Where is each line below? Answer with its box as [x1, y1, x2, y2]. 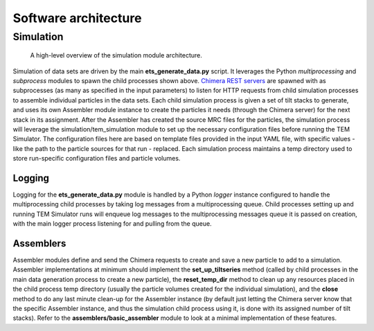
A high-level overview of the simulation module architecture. [30, 51, 202, 60]
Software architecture [12, 10, 142, 26]
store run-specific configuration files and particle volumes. [12, 154, 181, 163]
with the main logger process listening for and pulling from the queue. [12, 220, 212, 228]
